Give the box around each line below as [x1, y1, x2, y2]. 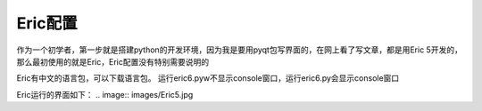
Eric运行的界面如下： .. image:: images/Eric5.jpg [16, 89, 194, 99]
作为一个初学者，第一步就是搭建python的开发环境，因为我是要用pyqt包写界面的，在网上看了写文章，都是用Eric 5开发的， [16, 44, 463, 55]
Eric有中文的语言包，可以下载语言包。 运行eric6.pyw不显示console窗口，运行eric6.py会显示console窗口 [16, 73, 400, 83]
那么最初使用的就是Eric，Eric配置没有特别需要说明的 [16, 56, 210, 67]
